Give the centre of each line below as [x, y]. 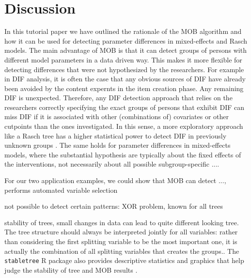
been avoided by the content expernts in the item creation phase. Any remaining [124, 88]
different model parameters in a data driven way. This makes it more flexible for [123, 59]
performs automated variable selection [61, 190]
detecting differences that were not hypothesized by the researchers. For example [124, 69]
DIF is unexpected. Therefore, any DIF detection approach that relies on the [118, 98]
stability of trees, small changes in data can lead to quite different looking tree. [122, 222]
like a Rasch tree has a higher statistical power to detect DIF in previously [116, 135]
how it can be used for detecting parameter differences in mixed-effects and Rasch [126, 40]
